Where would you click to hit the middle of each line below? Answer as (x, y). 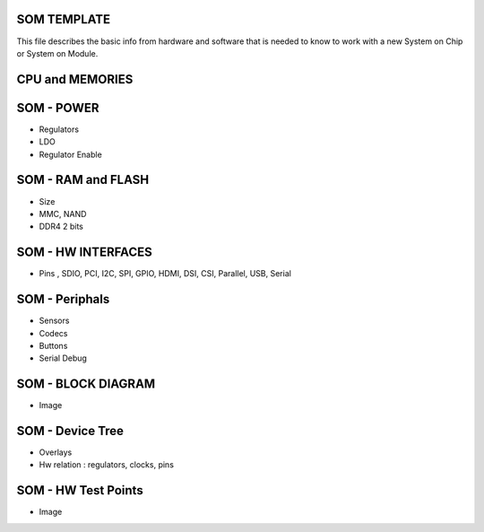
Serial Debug (63, 358)
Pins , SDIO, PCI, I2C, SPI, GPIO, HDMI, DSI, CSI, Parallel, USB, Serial (165, 274)
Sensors (54, 321)
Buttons (53, 345)
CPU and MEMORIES (75, 79)
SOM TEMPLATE (64, 19)
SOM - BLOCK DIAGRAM (86, 384)
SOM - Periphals (63, 299)
